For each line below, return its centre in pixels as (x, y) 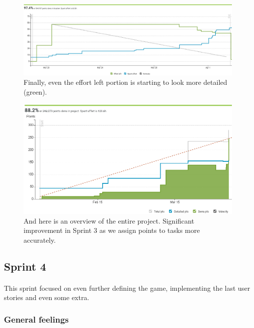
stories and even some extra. (47, 297)
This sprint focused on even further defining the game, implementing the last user (127, 288)
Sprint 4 (25, 266)
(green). (35, 91)
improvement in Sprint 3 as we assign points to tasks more (112, 230)
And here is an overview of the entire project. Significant (109, 220)
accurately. (40, 240)
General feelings (36, 319)
